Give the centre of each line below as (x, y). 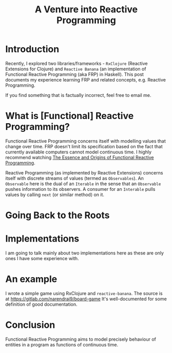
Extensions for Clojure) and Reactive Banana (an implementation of (76, 69)
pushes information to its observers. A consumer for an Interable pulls (80, 189)
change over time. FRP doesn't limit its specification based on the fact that (84, 146)
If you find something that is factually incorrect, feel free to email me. (78, 95)
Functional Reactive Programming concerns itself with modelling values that (85, 141)
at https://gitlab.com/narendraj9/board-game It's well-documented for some (86, 299)
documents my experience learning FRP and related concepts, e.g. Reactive (85, 80)
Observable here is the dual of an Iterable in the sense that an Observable (83, 184)
